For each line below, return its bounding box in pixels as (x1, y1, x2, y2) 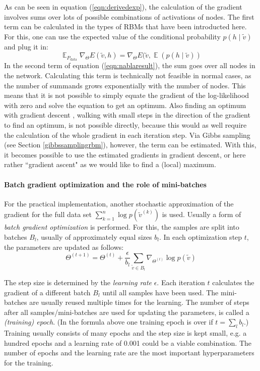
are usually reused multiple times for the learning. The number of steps (29, 297, 249, 307)
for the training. (4, 357, 53, 367)
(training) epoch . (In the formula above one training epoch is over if (4, 316, 213, 327)
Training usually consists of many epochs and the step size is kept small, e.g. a (4, 328, 247, 338)
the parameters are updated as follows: (4, 241, 124, 252)
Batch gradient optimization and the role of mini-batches (4, 179, 207, 189)
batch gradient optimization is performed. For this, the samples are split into (4, 222, 239, 232)
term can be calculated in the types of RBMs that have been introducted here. (4, 21, 247, 32)
